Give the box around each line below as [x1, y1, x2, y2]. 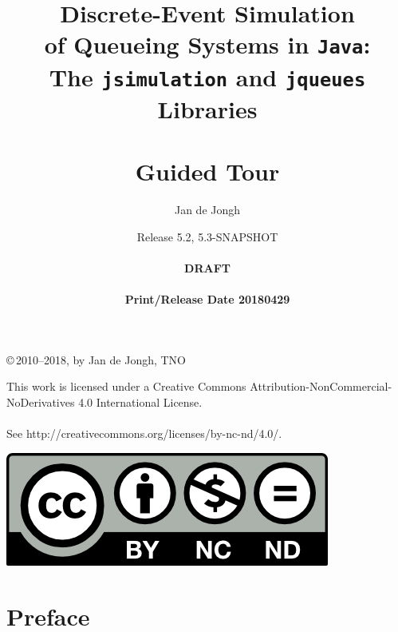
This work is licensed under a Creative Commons [6, 378, 246, 395]
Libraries [157, 93, 258, 125]
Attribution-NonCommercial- [250, 378, 392, 395]
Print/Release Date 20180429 [124, 291, 290, 308]
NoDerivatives [6, 394, 75, 411]
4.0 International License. [78, 394, 203, 411]
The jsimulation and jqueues [49, 60, 366, 93]
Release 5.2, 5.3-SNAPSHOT [136, 228, 278, 244]
